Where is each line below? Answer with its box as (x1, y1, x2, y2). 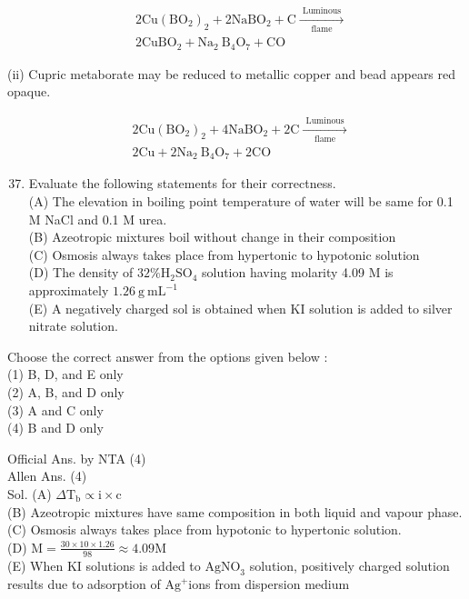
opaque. (7, 82, 51, 101)
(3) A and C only (7, 400, 104, 419)
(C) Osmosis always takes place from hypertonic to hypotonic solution (28, 245, 420, 264)
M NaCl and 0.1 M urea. (28, 209, 167, 228)
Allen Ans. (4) (7, 466, 87, 485)
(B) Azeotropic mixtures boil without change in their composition (28, 227, 396, 246)
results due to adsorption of (7, 574, 161, 594)
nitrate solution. (28, 316, 118, 335)
